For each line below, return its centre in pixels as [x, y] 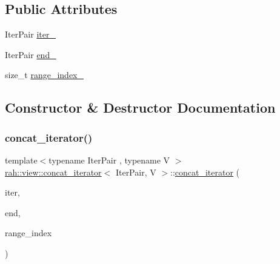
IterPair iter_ [30, 34]
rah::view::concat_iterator [53, 172]
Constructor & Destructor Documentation [140, 107]
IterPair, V [136, 172]
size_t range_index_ [45, 75]
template [21, 160]
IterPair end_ [31, 54]
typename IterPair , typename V [109, 160]
